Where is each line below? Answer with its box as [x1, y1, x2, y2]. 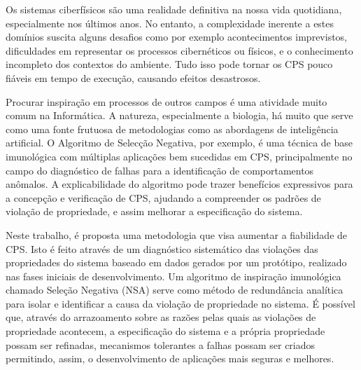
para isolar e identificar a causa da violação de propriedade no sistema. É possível [6, 296, 355, 310]
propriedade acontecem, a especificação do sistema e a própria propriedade [6, 324, 325, 338]
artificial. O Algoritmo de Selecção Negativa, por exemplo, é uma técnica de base [6, 135, 353, 150]
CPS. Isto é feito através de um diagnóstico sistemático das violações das [6, 241, 318, 256]
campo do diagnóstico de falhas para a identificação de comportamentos [6, 163, 314, 177]
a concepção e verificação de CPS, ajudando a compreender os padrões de [6, 190, 321, 205]
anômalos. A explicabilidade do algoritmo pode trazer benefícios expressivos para [6, 177, 353, 191]
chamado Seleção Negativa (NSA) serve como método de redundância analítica [6, 282, 344, 297]
